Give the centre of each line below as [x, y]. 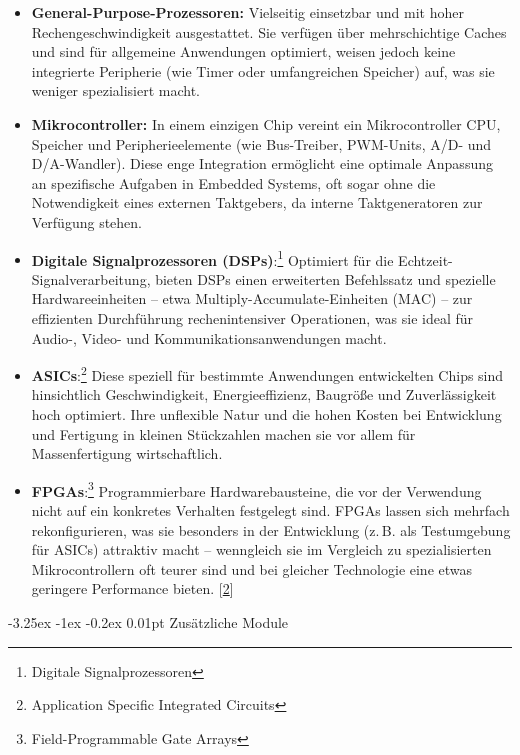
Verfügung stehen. [86, 221]
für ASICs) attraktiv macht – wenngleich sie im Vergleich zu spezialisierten [261, 549]
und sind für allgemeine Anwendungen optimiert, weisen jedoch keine [243, 51]
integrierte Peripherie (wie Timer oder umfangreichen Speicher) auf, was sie [263, 70]
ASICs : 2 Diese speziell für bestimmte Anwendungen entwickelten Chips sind [267, 373]
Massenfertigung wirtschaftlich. [127, 453]
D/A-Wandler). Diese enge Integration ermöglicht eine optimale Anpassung [262, 163]
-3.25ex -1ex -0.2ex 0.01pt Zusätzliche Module [148, 622]
